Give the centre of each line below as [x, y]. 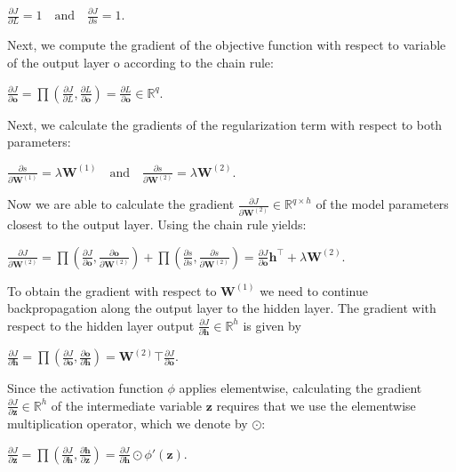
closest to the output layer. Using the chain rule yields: [157, 224]
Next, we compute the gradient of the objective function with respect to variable [227, 45]
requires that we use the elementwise [316, 405]
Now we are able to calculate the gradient [121, 204]
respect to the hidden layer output [101, 325]
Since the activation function [85, 388]
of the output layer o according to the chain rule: [140, 62]
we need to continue [314, 290]
